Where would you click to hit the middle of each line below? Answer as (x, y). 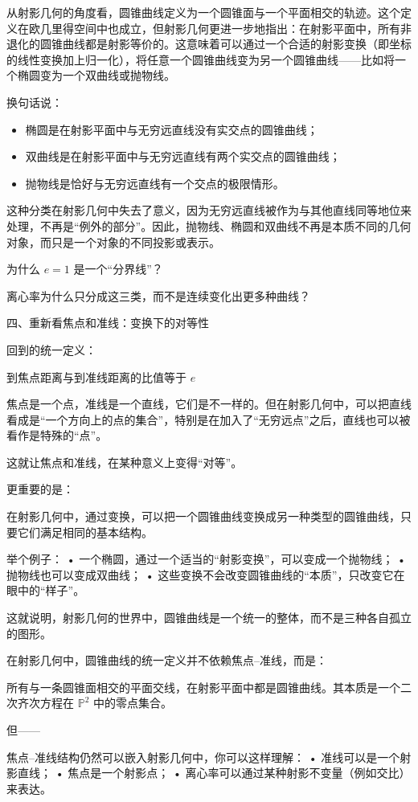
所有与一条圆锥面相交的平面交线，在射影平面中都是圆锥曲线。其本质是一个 (203, 687)
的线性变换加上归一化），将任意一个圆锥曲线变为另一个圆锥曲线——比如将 (201, 59)
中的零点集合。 (132, 703)
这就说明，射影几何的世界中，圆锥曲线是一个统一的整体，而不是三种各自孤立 (209, 618)
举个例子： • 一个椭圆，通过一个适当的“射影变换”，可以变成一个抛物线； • (206, 559)
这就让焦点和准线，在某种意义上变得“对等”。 (125, 462)
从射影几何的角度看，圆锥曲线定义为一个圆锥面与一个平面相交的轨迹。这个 (203, 12)
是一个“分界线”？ (118, 269)
